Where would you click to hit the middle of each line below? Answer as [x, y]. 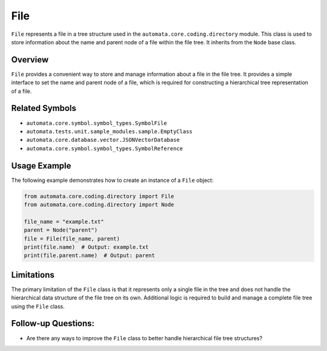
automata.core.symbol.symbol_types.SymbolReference [105, 148]
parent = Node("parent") [61, 230]
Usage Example [41, 166]
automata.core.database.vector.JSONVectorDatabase [103, 140]
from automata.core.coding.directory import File [99, 196]
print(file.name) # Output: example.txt [86, 247]
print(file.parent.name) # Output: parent [90, 256]
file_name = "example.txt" [64, 222]
